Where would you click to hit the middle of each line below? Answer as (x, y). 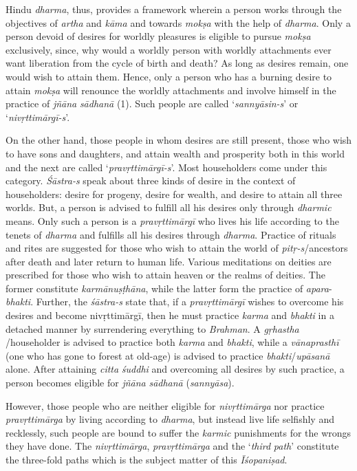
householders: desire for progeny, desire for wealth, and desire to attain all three (174, 194)
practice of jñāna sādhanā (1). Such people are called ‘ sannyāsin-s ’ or (152, 103)
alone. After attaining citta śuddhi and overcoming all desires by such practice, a (175, 369)
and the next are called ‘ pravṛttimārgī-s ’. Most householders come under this (166, 167)
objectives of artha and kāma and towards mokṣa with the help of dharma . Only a (178, 22)
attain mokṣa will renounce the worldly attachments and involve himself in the (171, 90)
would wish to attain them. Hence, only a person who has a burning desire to (169, 76)
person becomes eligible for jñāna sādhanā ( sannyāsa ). (120, 383)
